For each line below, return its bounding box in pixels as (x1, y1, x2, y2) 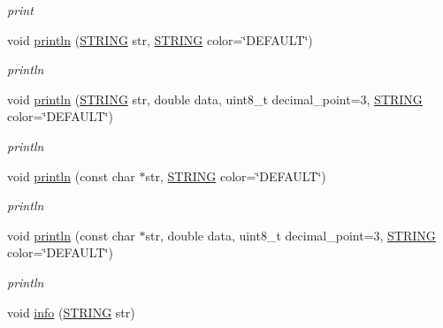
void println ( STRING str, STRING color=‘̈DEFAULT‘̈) (7, 30, 313, 49)
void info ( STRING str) (7, 302, 135, 321)
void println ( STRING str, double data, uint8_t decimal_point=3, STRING (7, 89, 423, 108)
